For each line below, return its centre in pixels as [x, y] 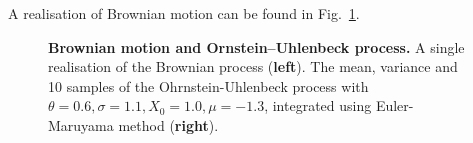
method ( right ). [168, 124]
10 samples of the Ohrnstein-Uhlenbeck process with [208, 85]
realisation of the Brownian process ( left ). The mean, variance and [253, 66]
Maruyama [81, 124]
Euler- [394, 105]
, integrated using [318, 105]
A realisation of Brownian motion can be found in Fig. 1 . [184, 13]
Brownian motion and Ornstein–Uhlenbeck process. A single [256, 46]
